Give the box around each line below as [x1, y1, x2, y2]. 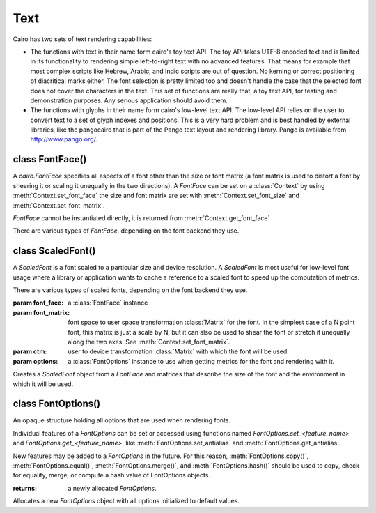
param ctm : [13, 347, 47, 355]
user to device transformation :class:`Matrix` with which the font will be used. [68, 347, 289, 355]
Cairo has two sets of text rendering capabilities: [13, 35, 152, 43]
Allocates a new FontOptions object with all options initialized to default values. [13, 497, 240, 505]
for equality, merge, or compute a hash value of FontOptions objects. [13, 471, 211, 480]
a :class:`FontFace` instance [68, 298, 148, 307]
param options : [13, 357, 58, 365]
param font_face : [13, 298, 64, 307]
